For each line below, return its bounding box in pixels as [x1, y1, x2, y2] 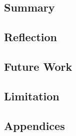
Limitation [4, 88, 59, 103]
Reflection [4, 29, 57, 45]
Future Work [4, 58, 72, 74]
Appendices [4, 117, 65, 133]
